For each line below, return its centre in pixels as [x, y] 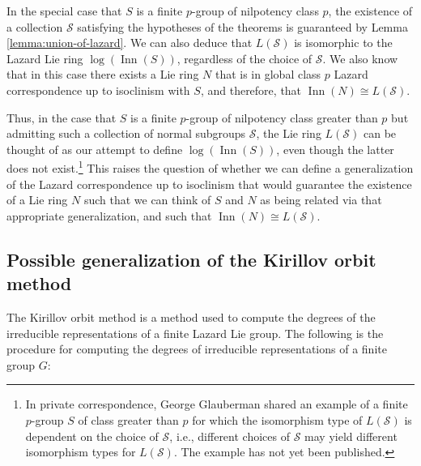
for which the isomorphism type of [277, 419]
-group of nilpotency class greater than [282, 117]
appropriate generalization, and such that [109, 215]
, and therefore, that [251, 90]
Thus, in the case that [62, 117]
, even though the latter [335, 149]
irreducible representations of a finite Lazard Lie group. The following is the [195, 333]
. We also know [360, 58]
